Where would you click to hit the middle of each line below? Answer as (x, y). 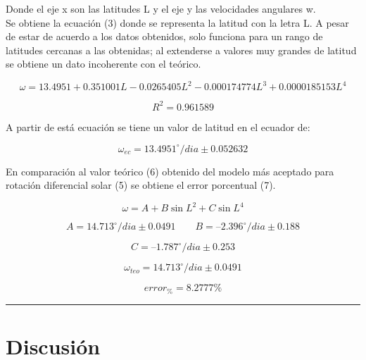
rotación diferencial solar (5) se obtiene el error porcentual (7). (141, 185)
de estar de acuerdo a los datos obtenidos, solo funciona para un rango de (164, 36)
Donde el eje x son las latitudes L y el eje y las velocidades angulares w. (161, 8)
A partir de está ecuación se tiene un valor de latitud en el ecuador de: (158, 126)
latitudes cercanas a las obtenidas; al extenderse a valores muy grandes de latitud (181, 50)
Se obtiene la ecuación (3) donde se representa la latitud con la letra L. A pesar (177, 22)
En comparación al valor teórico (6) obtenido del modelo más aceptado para (170, 171)
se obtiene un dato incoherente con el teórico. (103, 64)
